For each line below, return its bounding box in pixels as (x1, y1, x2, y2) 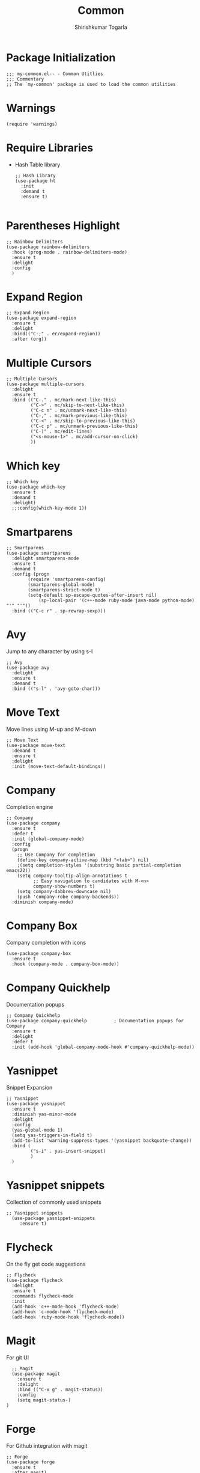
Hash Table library (14, 160, 61, 168)
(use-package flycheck (6, 1277, 63, 1283)
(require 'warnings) (6, 121, 58, 127)
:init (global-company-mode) (11, 836, 85, 842)
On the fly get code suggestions (6, 1260, 86, 1267)
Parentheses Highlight (6, 219, 120, 232)
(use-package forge (6, 1459, 55, 1465)
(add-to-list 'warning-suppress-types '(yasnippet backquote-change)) (11, 1137, 192, 1144)
